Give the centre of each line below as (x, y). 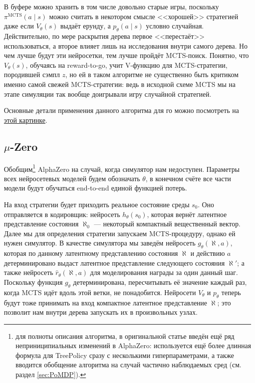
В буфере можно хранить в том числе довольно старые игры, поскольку (112, 6)
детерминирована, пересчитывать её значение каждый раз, (160, 282)
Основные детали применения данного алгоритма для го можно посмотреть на (122, 110)
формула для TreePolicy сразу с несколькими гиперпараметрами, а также (125, 355)
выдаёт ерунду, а (85, 26)
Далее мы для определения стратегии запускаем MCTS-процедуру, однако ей (120, 233)
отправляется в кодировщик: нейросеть (62, 214)
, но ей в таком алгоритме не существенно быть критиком (152, 74)
